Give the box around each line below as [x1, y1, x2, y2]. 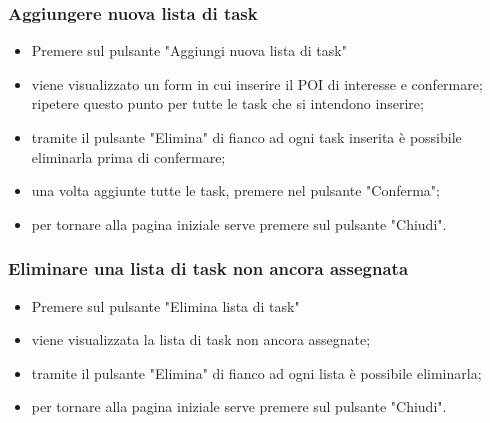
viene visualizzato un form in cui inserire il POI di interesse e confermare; [31, 73, 483, 94]
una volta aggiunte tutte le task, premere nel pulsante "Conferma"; [31, 180, 440, 201]
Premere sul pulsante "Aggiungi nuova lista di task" [31, 40, 347, 61]
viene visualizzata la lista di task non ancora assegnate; [31, 329, 371, 350]
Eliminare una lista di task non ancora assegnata [8, 256, 409, 281]
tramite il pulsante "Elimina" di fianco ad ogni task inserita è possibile [31, 127, 462, 147]
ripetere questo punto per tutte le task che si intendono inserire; [31, 93, 424, 114]
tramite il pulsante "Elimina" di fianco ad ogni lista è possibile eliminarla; [31, 362, 482, 383]
